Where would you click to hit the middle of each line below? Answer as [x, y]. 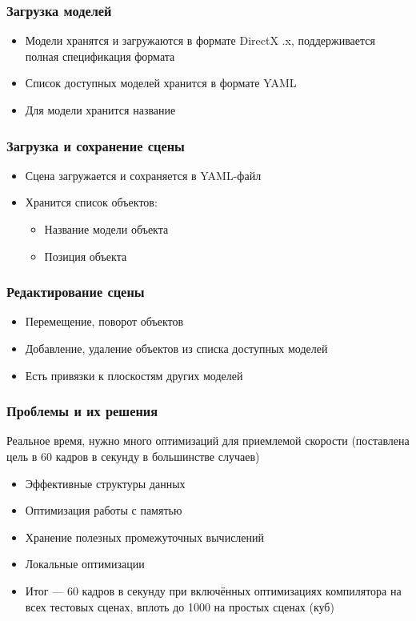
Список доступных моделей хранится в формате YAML [161, 83]
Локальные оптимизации [85, 564]
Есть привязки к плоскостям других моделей [134, 375]
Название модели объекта [106, 229]
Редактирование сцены [76, 292]
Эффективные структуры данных [105, 483]
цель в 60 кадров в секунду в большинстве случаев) [133, 456]
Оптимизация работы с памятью [104, 510]
